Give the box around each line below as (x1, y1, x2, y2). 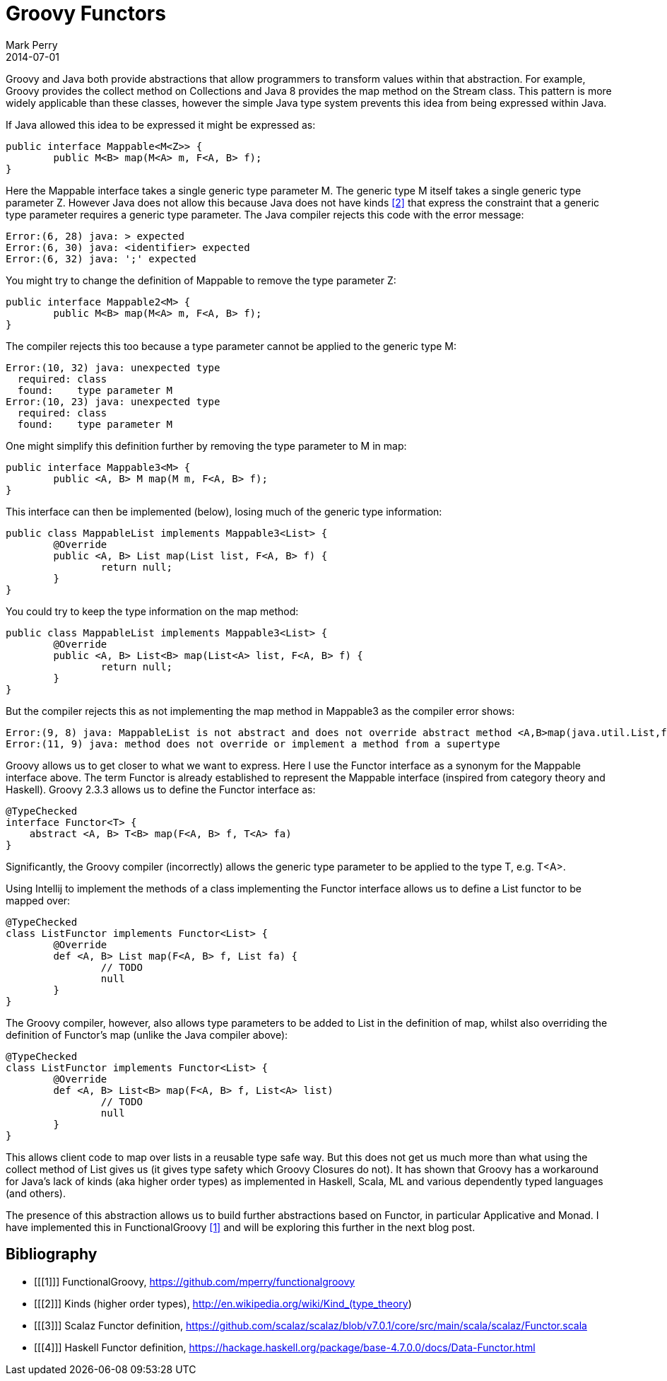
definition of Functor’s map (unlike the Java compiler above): (6, 1028, 288, 1041)
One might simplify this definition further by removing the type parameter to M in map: (6, 439, 407, 452)
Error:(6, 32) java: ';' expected (6, 252, 196, 264)
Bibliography (6, 1245, 98, 1264)
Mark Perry (6, 38, 58, 51)
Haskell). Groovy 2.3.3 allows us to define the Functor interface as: (6, 783, 316, 796)
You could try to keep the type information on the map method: (6, 605, 299, 617)
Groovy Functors (6, 1, 166, 25)
